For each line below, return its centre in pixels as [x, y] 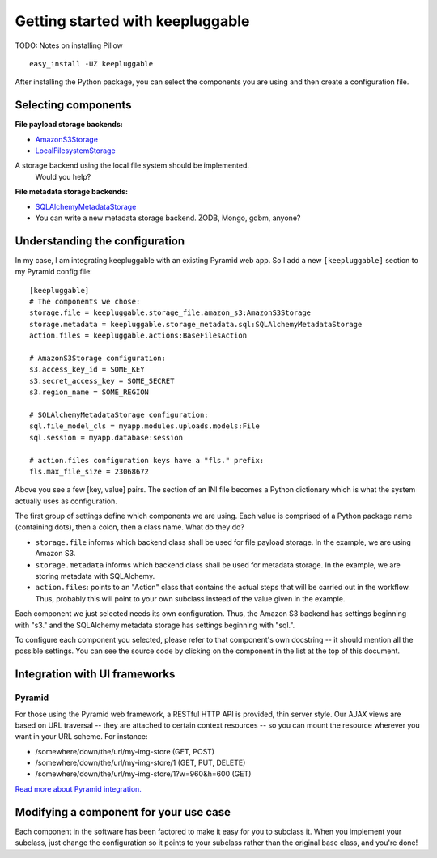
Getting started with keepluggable [132, 21]
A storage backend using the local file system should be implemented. [132, 165]
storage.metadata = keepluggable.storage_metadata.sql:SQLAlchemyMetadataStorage [196, 324]
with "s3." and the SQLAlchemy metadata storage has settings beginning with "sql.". [155, 625]
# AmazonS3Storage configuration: [98, 358]
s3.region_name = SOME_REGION [89, 392]
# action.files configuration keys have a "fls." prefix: [147, 460]
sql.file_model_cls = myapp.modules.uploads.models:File [145, 426]
